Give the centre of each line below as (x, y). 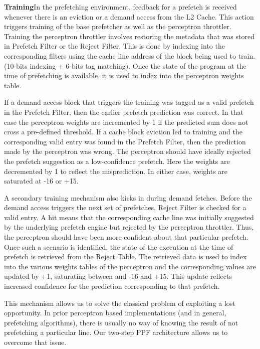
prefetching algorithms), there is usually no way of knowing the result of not (121, 322)
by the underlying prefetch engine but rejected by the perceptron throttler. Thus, (129, 227)
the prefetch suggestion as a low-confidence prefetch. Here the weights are (117, 161)
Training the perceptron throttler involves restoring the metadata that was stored (129, 36)
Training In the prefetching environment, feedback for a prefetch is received (120, 7)
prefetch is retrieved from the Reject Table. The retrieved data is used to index (125, 256)
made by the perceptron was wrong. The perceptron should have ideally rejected (127, 151)
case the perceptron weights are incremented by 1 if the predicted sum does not (126, 122)
